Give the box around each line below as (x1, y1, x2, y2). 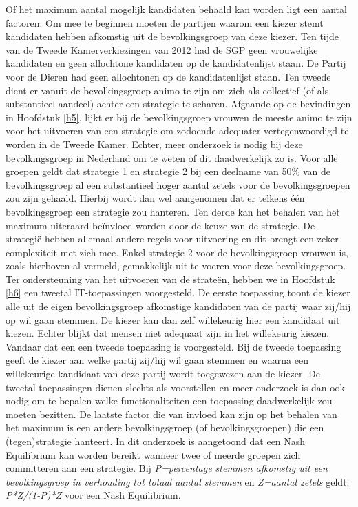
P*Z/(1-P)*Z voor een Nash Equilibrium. (6, 488, 181, 502)
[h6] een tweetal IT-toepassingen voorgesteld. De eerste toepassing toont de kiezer (6, 285, 350, 300)
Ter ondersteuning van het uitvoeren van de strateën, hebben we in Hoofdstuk (6, 271, 335, 286)
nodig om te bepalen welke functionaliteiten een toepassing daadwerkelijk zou (6, 393, 333, 408)
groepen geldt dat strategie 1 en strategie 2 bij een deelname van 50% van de (6, 164, 330, 178)
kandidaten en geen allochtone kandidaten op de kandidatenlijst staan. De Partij (6, 56, 346, 70)
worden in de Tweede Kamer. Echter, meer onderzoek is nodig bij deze (6, 136, 303, 151)
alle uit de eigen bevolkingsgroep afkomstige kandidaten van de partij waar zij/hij (6, 299, 351, 313)
